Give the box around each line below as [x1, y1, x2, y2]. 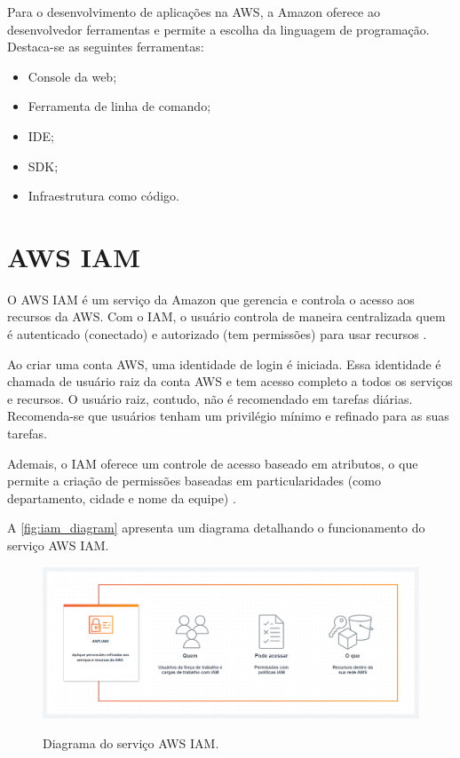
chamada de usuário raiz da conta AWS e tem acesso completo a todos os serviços [7, 372, 453, 391]
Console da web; [28, 67, 117, 85]
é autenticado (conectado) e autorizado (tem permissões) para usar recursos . [7, 325, 427, 343]
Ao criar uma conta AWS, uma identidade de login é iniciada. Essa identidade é [7, 354, 441, 373]
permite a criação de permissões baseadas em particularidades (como [7, 471, 381, 490]
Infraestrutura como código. [28, 186, 179, 205]
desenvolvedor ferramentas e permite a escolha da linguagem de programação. [7, 20, 430, 38]
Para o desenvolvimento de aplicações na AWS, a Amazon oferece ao [7, 3, 380, 20]
